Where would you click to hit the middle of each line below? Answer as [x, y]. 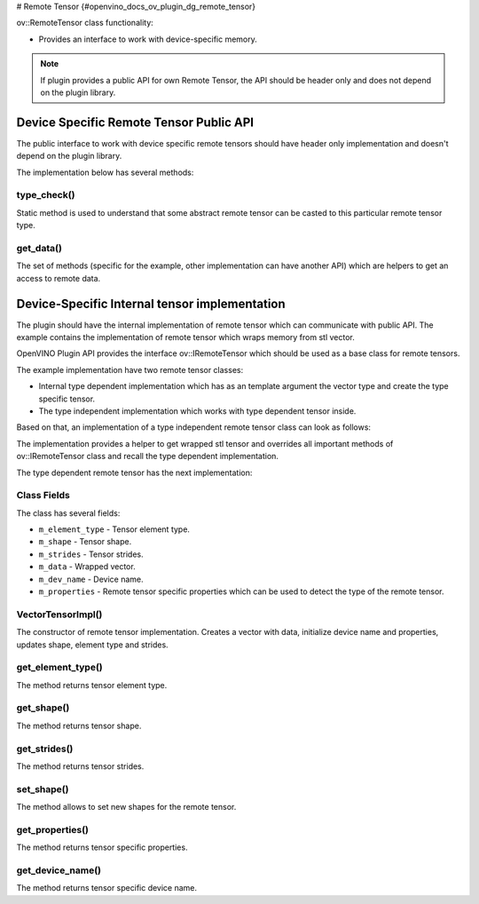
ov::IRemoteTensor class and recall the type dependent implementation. [148, 456]
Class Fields [43, 496]
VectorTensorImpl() [59, 615]
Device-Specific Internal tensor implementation [151, 303]
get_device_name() [59, 870]
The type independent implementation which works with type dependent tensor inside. [197, 411]
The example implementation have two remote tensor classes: [130, 369]
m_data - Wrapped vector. [87, 567]
